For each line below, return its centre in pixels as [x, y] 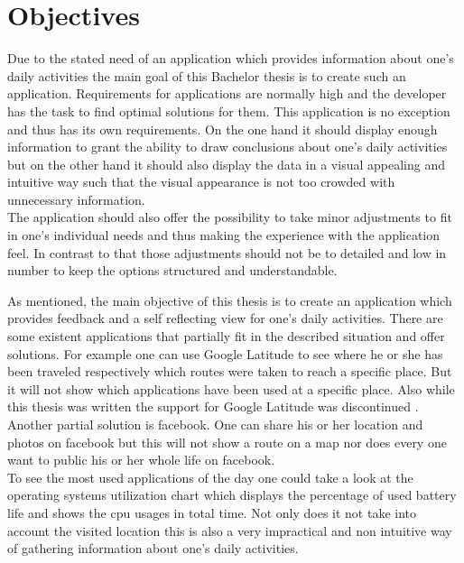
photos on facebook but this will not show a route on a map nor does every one [227, 442]
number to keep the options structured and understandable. [172, 270]
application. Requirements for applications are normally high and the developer [227, 93]
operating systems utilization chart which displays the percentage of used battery [232, 495]
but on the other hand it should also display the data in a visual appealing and [226, 164]
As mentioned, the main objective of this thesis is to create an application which [230, 300]
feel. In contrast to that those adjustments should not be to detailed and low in [227, 252]
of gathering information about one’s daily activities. [153, 548]
